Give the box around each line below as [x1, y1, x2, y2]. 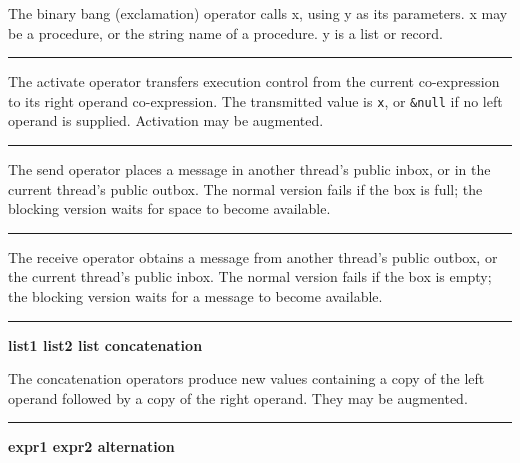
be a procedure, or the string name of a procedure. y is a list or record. [8, 22, 443, 43]
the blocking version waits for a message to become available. [8, 286, 383, 306]
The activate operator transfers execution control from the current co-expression [8, 71, 500, 92]
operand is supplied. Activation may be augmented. [8, 110, 324, 131]
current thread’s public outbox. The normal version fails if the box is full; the [8, 178, 483, 199]
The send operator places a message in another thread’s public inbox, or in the [8, 159, 491, 180]
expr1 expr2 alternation [8, 436, 175, 457]
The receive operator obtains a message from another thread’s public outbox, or [8, 246, 498, 267]
